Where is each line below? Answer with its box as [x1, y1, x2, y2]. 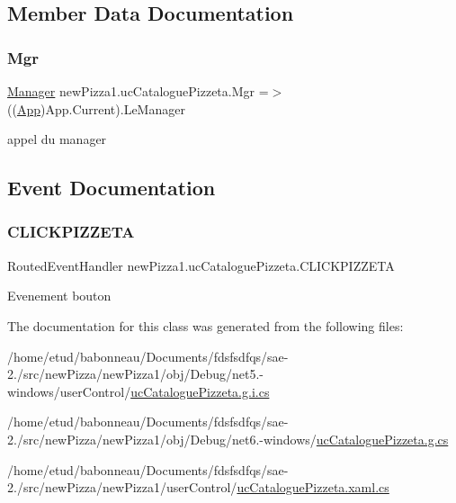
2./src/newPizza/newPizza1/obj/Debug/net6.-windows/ [7, 429, 317, 448]
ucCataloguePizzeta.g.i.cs [130, 382, 270, 400]
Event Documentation [7, 174, 216, 202]
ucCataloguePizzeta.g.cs [316, 429, 449, 448]
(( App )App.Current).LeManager [7, 99, 185, 118]
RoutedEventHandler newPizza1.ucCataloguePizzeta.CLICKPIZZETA [7, 256, 395, 274]
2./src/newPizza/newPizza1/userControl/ [7, 478, 237, 497]
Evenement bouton [7, 286, 112, 305]
